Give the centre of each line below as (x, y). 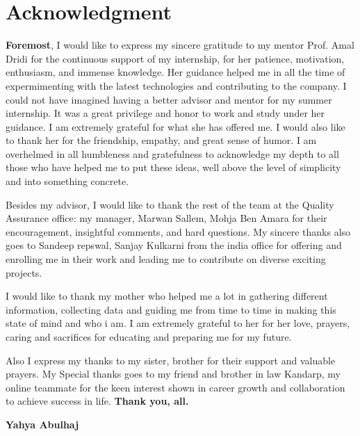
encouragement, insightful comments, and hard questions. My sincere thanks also (178, 231)
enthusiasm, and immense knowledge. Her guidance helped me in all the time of (175, 72)
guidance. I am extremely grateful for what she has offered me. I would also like (175, 126)
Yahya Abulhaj (42, 424)
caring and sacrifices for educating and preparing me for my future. (149, 337)
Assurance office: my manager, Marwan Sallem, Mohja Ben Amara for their (166, 218)
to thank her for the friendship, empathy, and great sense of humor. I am (161, 140)
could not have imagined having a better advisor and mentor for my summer (169, 99)
